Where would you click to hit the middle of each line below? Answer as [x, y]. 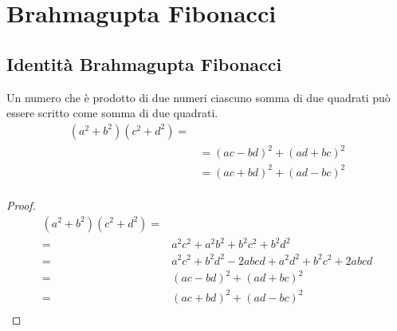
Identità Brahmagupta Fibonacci [144, 63]
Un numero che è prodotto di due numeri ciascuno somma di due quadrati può [198, 97]
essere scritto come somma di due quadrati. [112, 113]
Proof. [21, 205]
